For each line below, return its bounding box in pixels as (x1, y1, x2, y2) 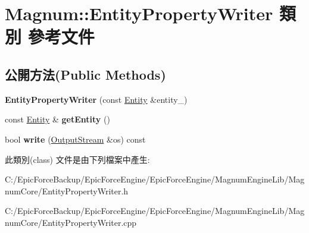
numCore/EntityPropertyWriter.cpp (5, 216, 137, 228)
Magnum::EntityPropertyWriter (5, 1, 273, 26)
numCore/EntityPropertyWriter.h (5, 184, 129, 197)
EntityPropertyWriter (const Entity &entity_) (5, 93, 188, 105)
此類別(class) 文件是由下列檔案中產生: (5, 153, 150, 165)
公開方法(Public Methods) (5, 65, 166, 83)
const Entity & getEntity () (5, 113, 110, 125)
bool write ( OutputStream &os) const (5, 133, 146, 145)
